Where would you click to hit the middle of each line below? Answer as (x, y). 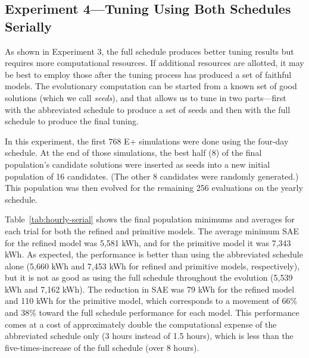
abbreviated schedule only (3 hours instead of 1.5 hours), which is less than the (149, 336)
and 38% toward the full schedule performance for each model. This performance (152, 313)
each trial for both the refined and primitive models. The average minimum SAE (152, 230)
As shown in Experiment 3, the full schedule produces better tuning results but (149, 51)
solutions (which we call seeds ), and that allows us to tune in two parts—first (146, 97)
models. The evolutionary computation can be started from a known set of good (151, 86)
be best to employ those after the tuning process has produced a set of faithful (148, 74)
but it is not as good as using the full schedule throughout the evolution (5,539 (149, 277)
